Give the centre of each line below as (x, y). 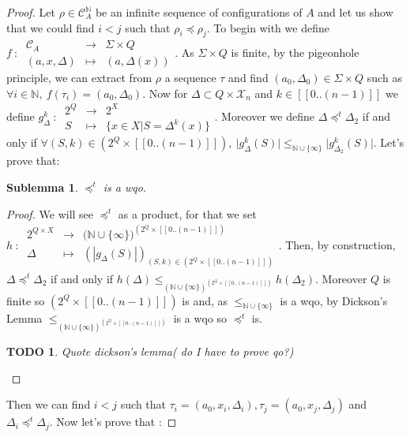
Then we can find (49, 404)
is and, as (205, 300)
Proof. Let (31, 12)
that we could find (51, 27)
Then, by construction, (340, 244)
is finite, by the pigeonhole (295, 52)
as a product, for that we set (187, 213)
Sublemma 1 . (42, 187)
